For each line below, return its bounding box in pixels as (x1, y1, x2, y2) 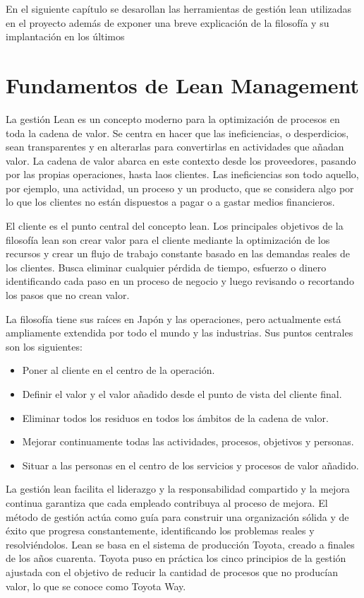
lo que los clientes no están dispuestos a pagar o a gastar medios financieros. (6, 194, 335, 209)
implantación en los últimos (6, 29, 125, 44)
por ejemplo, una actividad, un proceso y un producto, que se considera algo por (6, 180, 354, 195)
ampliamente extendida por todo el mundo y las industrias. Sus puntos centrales (6, 325, 353, 340)
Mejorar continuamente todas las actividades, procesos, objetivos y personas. (22, 434, 354, 449)
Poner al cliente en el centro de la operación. (22, 363, 215, 377)
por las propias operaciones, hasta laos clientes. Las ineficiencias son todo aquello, (6, 167, 359, 182)
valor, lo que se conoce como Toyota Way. (6, 578, 186, 593)
